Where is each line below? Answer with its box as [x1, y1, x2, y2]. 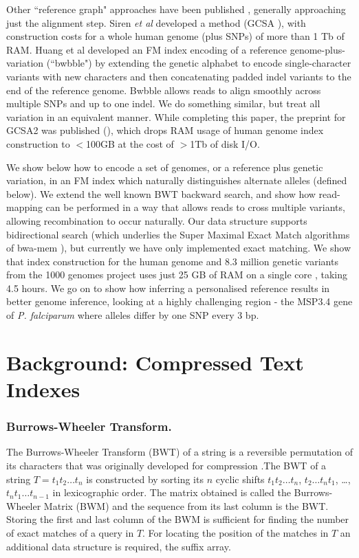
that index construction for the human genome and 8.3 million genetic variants [6, 254, 338, 268]
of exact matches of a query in [6, 526, 134, 539]
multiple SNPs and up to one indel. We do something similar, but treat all [6, 96, 320, 111]
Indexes [6, 375, 80, 403]
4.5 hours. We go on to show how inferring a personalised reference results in [6, 280, 330, 295]
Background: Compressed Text [6, 348, 304, 376]
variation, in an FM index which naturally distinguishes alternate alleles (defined [6, 173, 347, 188]
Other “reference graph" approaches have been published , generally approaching [6, 2, 346, 16]
